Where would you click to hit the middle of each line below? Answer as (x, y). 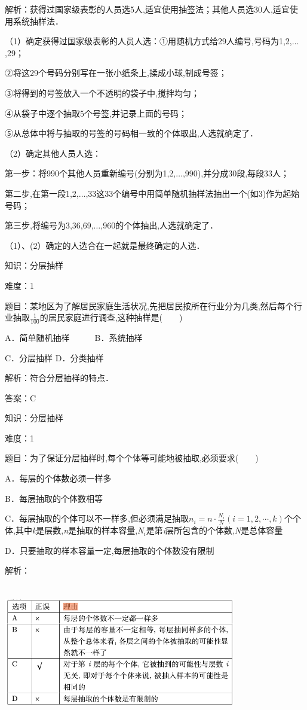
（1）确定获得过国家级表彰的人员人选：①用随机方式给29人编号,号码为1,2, (148, 41)
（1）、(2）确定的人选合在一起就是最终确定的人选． (105, 245)
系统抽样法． (38, 21)
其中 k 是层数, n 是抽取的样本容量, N (79, 530)
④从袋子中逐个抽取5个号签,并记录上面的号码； (96, 113)
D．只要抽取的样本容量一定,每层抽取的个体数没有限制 (110, 550)
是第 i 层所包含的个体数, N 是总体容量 (214, 530)
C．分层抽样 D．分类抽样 (54, 357)
